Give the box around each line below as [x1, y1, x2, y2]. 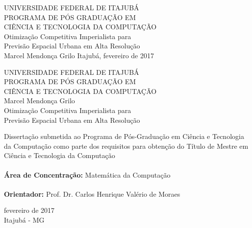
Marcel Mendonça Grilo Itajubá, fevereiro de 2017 [4, 50, 154, 60]
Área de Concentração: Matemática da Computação [4, 169, 171, 180]
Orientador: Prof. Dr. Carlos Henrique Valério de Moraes [4, 188, 180, 199]
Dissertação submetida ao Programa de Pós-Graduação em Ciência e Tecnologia [4, 131, 244, 141]
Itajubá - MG [4, 214, 45, 225]
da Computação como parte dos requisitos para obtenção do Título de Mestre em [4, 140, 249, 151]
